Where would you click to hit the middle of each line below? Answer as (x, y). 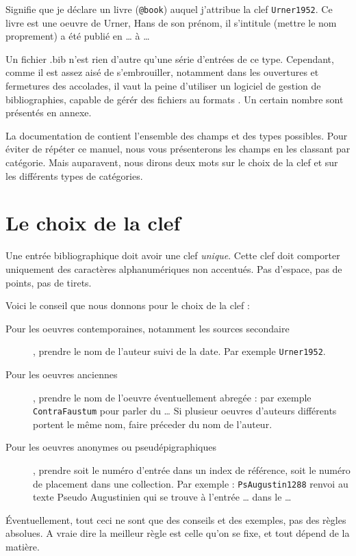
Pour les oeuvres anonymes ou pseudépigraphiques (111, 447)
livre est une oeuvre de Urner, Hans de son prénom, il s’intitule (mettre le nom (171, 22)
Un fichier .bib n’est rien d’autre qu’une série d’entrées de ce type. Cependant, (170, 58)
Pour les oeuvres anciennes (62, 374)
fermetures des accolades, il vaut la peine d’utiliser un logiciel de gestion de (163, 86)
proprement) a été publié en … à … (78, 36)
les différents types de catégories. (74, 175)
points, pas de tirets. (49, 282)
